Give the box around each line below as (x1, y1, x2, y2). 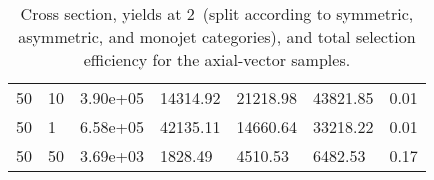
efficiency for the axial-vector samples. (83, 48, 351, 71)
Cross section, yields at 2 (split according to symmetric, (20, 2, 414, 25)
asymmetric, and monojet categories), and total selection (18, 25, 416, 48)
